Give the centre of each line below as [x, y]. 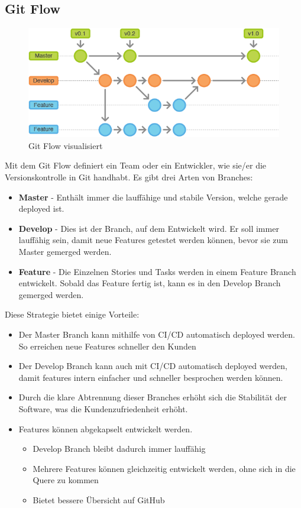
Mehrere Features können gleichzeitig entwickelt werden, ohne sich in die [164, 468]
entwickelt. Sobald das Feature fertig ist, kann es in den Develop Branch [150, 283]
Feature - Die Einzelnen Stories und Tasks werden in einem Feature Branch [157, 271]
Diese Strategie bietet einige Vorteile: [72, 314]
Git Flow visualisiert [66, 145]
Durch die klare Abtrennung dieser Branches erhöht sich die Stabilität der [153, 397]
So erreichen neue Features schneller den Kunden [107, 346]
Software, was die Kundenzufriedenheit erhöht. [103, 408]
